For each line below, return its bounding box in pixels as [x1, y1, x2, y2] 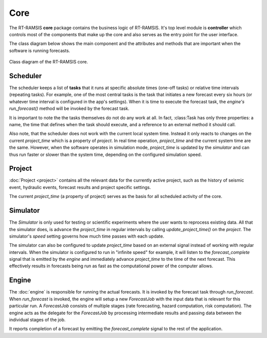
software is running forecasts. [9, 48, 70, 53]
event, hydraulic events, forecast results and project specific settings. [9, 184, 151, 190]
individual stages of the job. [9, 317, 66, 323]
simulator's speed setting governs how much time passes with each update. [9, 233, 164, 239]
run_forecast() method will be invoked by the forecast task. [9, 105, 130, 111]
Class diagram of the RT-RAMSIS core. [9, 59, 89, 65]
